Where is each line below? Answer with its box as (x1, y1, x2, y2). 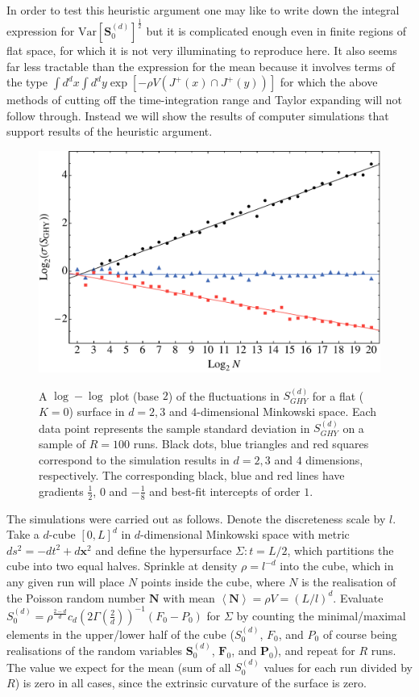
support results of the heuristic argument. (6, 123, 213, 140)
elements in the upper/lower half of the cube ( (6, 625, 234, 642)
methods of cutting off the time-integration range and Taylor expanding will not (6, 91, 403, 108)
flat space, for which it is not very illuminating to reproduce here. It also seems (6, 41, 397, 58)
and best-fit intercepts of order (149, 482, 301, 499)
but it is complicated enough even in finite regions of (146, 22, 407, 39)
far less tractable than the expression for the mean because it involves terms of (6, 57, 396, 74)
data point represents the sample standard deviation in (39, 419, 310, 436)
